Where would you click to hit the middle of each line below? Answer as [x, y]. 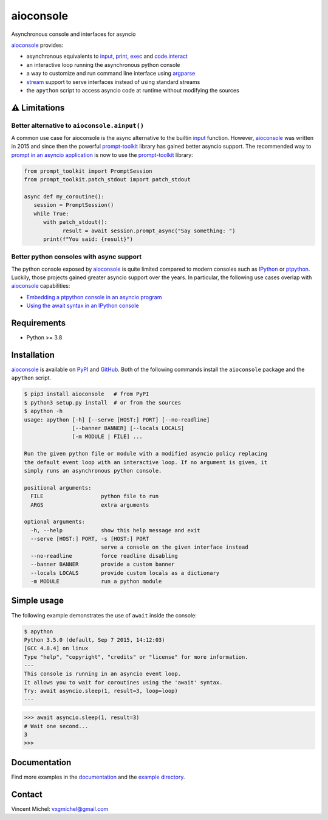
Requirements [39, 323]
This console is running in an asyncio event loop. [103, 674]
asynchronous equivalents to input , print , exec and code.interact [107, 56]
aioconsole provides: [37, 45]
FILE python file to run [95, 496]
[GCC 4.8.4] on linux [56, 648]
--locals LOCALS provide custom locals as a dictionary [125, 573]
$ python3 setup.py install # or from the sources [103, 402]
